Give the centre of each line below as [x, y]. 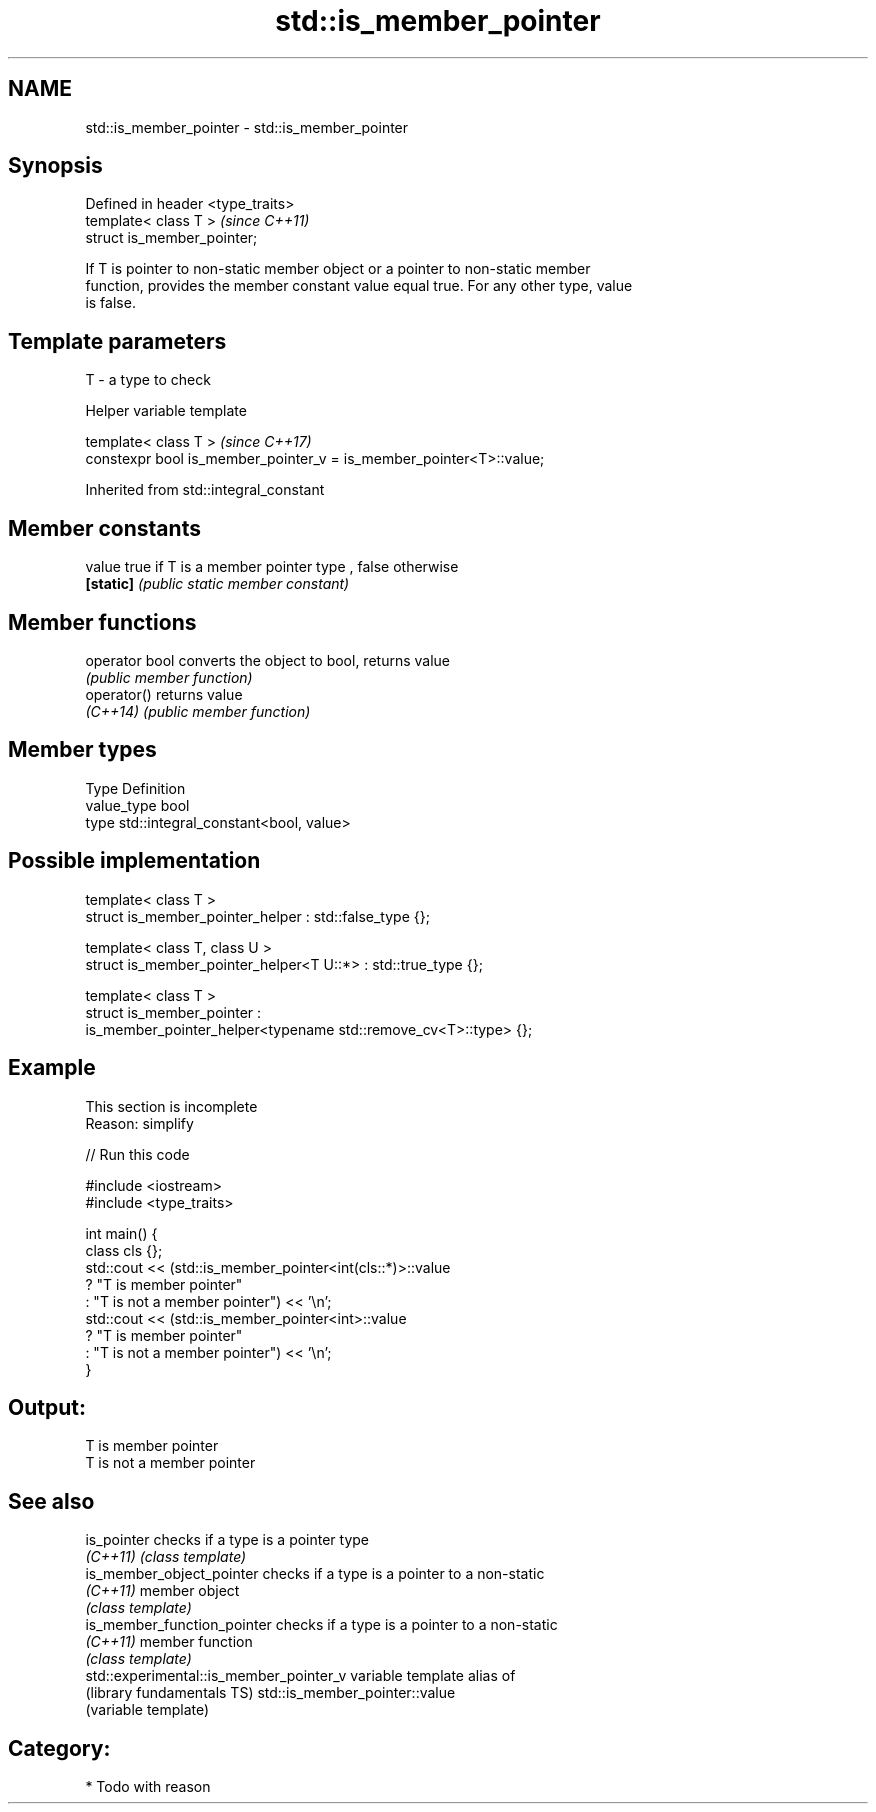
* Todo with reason [148, 1787]
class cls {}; [124, 1250]
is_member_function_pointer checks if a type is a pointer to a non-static [321, 1625]
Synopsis [55, 166]
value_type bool [137, 805]
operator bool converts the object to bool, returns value [267, 660]
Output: [47, 1407]
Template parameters [117, 341]
